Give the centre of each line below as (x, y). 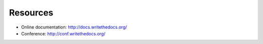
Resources (31, 13)
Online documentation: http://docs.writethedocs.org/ (74, 27)
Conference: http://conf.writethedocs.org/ (63, 33)
